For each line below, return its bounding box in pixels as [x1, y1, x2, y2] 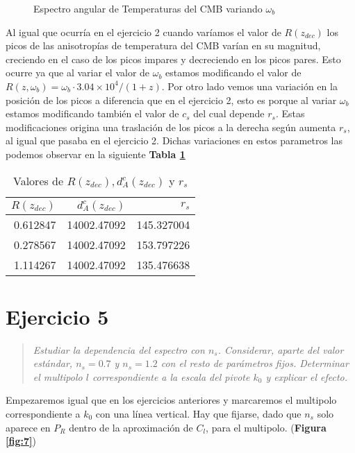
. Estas [275, 106, 305, 121]
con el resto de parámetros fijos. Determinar [160, 356, 349, 370]
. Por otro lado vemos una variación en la [161, 78, 338, 93]
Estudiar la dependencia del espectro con [33, 342, 205, 357]
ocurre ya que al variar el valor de [6, 65, 150, 80]
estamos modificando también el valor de [6, 106, 179, 121]
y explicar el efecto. [265, 369, 348, 384]
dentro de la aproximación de [69, 420, 193, 434]
